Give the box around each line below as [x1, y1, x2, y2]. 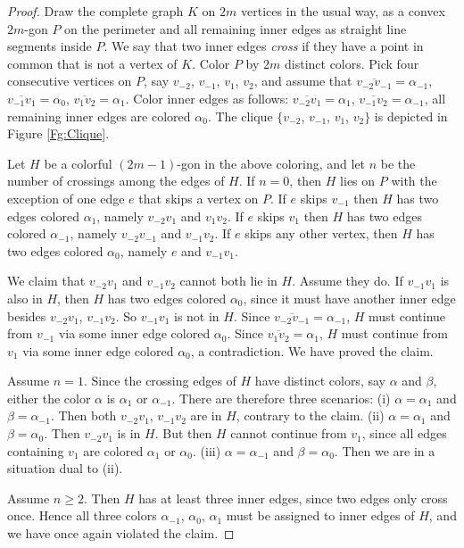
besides [7, 306, 46, 325]
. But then [154, 424, 212, 443]
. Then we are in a [334, 441, 435, 460]
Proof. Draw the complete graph [7, 2, 184, 20]
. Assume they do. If [292, 271, 403, 290]
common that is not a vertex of [7, 54, 178, 72]
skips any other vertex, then [244, 224, 398, 243]
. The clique [207, 106, 273, 125]
